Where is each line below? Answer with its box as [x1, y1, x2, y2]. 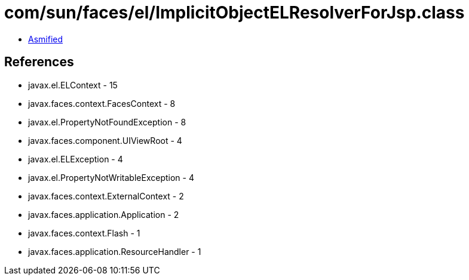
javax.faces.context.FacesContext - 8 [28, 98, 176, 109]
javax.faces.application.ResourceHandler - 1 [28, 246, 201, 257]
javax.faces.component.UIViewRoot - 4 [28, 135, 182, 146]
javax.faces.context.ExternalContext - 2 [28, 190, 184, 201]
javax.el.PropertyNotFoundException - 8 [28, 116, 186, 127]
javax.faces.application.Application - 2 [28, 209, 179, 220]
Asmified [28, 33, 63, 44]
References [4, 54, 74, 70]
